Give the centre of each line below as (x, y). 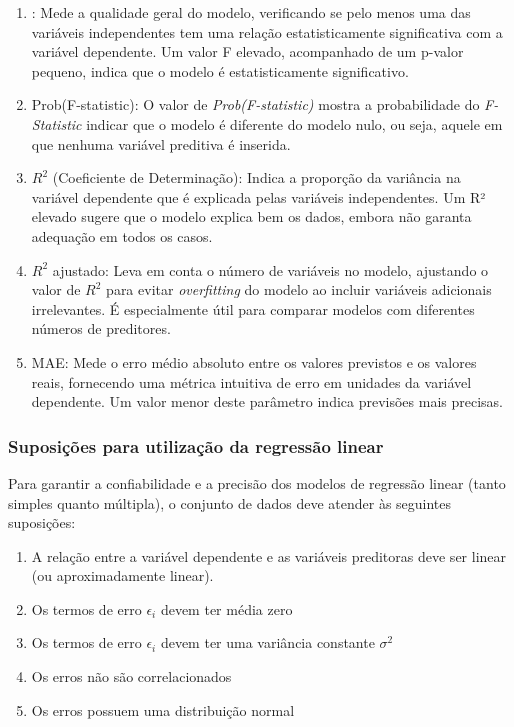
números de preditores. (101, 328)
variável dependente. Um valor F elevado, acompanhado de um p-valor (247, 51)
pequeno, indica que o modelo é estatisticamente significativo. (220, 70)
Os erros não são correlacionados (131, 676)
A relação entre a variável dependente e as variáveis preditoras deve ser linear (269, 555)
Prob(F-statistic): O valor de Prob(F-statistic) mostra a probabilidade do (255, 104)
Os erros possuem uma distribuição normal (163, 709)
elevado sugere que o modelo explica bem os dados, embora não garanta (251, 216)
